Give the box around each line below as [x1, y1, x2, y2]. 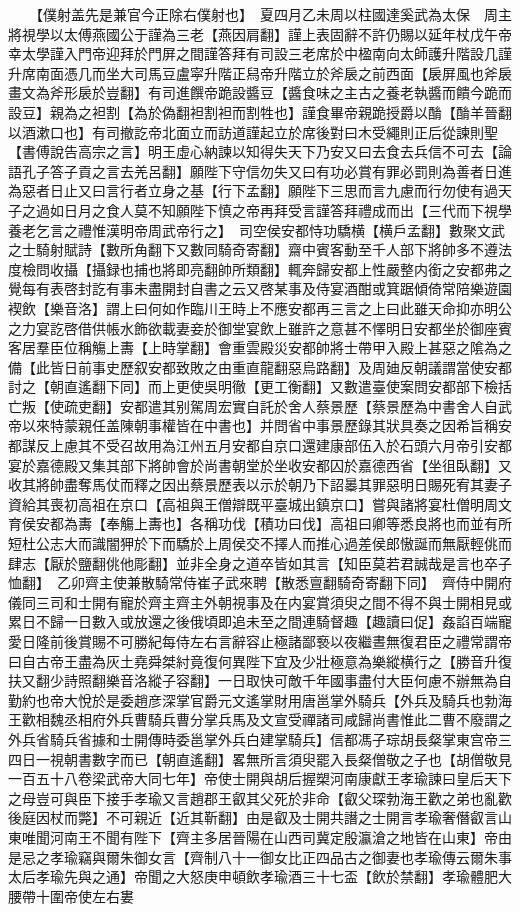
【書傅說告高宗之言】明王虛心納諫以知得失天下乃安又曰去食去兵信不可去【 [8, 141, 498, 162]
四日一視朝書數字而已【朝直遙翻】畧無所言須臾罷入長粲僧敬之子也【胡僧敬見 [8, 748, 512, 769]
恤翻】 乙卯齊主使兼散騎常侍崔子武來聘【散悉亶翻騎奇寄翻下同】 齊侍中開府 [8, 572, 512, 593]
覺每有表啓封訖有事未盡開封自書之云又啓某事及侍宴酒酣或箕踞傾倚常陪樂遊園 [8, 278, 512, 299]
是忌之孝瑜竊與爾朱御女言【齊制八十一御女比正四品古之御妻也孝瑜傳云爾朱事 [8, 846, 512, 867]
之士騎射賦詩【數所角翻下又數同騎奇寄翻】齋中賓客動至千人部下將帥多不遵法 [8, 239, 512, 260]
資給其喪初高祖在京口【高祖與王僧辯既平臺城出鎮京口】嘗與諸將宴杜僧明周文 [8, 493, 512, 514]
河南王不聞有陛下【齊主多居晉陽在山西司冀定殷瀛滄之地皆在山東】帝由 [49, 826, 512, 847]
